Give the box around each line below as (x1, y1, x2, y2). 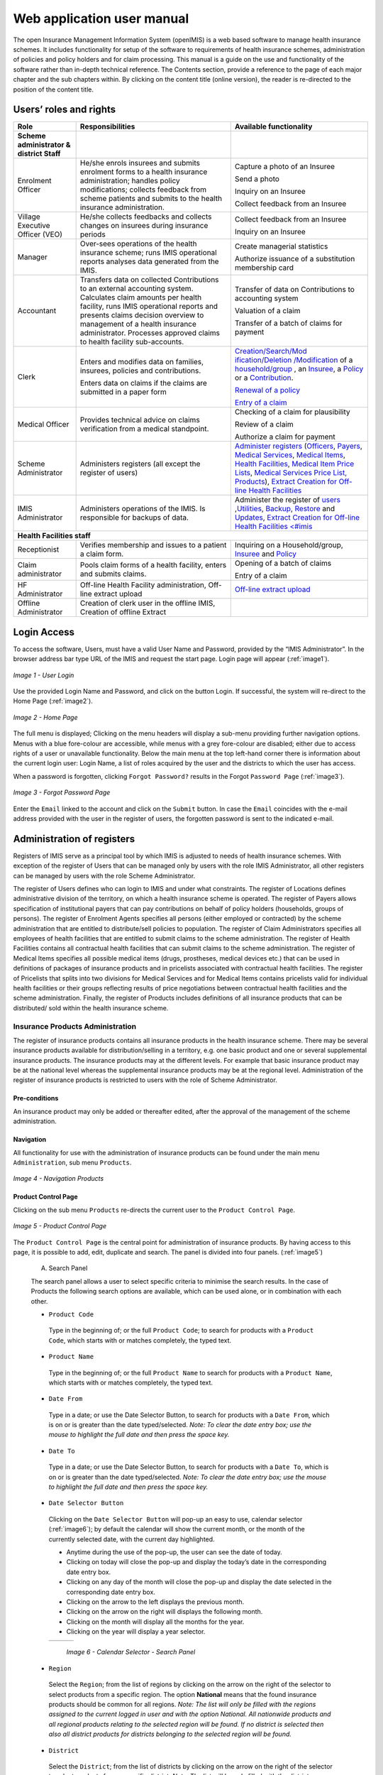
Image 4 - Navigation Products (13, 1174, 104, 1183)
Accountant (17, 306, 57, 316)
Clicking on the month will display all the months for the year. (66, 1617, 245, 1626)
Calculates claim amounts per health (79, 293, 202, 302)
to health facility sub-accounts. (79, 337, 184, 347)
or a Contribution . (234, 373, 294, 383)
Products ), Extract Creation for (234, 476, 337, 486)
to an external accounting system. (79, 284, 194, 294)
